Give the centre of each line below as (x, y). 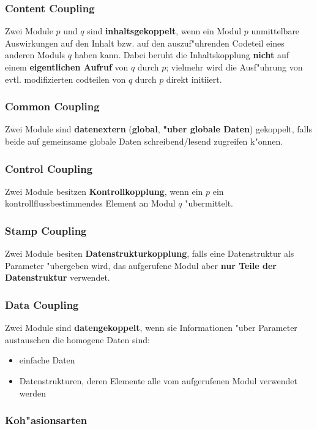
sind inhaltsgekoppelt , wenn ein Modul (164, 31)
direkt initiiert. (194, 79)
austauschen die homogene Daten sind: (77, 339)
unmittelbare (275, 31)
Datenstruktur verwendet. (58, 277)
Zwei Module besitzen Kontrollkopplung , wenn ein (104, 191)
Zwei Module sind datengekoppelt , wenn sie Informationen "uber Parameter (151, 328)
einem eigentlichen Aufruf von (67, 67)
